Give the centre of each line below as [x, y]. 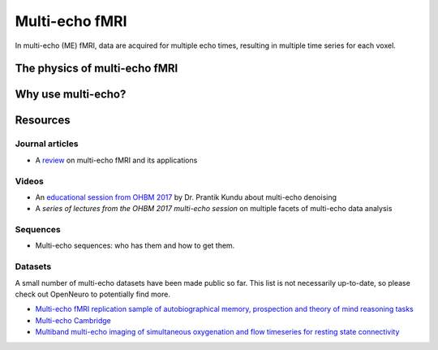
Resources [43, 121]
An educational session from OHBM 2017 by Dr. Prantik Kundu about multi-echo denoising [186, 197]
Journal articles [47, 144]
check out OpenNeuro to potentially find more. [92, 294]
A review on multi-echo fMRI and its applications [116, 160]
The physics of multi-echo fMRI [97, 69]
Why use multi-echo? [71, 95]
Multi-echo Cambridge [73, 320]
